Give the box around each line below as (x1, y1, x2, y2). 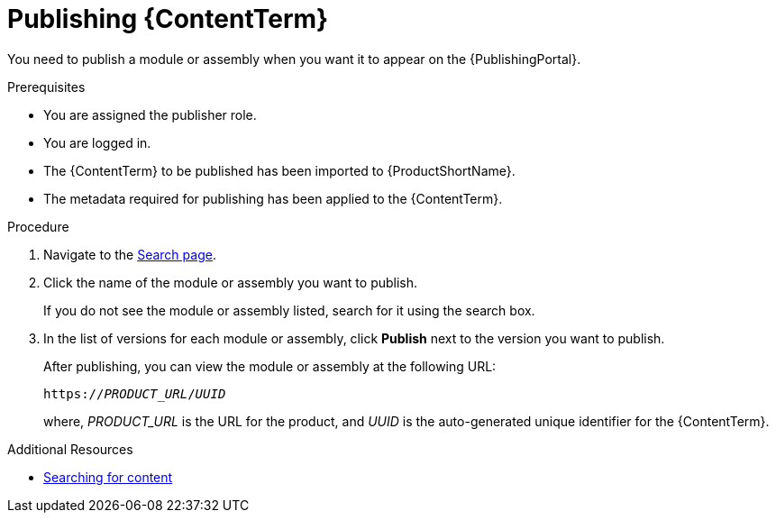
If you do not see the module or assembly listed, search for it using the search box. (43, 302, 535, 318)
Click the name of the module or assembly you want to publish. (43, 274, 418, 290)
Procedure (7, 218, 69, 234)
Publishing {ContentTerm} (7, 4, 329, 34)
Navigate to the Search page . (43, 246, 216, 262)
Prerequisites (7, 78, 86, 95)
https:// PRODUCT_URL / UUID (43, 386, 226, 401)
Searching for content (43, 469, 173, 485)
